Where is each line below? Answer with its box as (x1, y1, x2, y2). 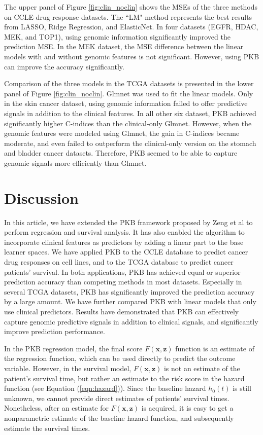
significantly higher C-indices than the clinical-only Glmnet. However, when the (4, 118, 252, 128)
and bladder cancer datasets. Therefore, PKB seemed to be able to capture (4, 148, 238, 158)
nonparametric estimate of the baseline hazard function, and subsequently (4, 412, 234, 423)
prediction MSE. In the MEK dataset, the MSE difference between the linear (4, 41, 244, 52)
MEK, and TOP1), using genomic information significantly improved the (4, 31, 231, 42)
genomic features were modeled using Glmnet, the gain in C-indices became (4, 128, 240, 138)
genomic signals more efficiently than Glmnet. (4, 157, 147, 168)
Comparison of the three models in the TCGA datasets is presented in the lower (4, 78, 254, 89)
